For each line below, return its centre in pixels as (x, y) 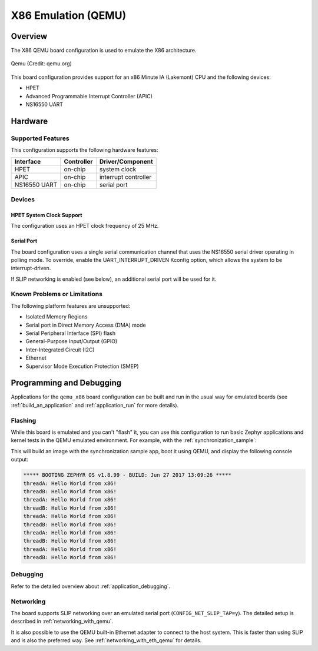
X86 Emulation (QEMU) (69, 15)
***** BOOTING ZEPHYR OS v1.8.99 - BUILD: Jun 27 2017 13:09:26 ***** (127, 475)
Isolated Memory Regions (57, 317)
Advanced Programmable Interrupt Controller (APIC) (89, 96)
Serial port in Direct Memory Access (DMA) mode (86, 325)
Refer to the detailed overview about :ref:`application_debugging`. (91, 586)
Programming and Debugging (66, 383)
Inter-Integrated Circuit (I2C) (60, 350)
